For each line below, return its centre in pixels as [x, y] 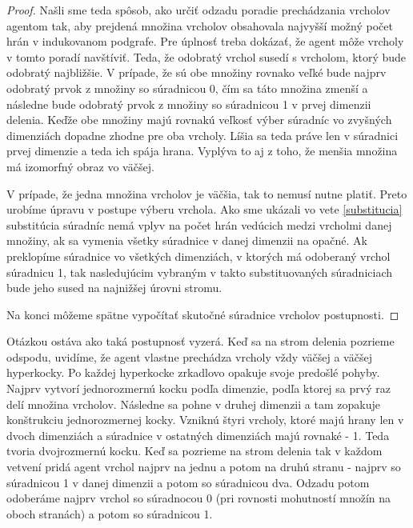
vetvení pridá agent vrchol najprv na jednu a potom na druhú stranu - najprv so [204, 467]
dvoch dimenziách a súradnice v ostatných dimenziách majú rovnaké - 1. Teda [198, 435]
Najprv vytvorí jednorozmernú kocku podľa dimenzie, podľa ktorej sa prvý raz [198, 388]
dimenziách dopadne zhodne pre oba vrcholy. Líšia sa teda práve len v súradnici [202, 135]
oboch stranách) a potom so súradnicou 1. [110, 513]
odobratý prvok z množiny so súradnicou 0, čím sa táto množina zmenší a [187, 88]
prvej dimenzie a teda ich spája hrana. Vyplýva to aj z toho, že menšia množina [202, 151]
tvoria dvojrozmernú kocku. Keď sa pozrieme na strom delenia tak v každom [194, 451]
